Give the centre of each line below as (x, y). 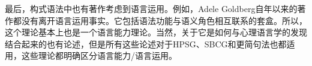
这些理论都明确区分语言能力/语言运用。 (99, 55)
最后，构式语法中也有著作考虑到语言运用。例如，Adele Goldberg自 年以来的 (151, 8)
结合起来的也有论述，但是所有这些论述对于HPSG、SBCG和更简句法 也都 (146, 43)
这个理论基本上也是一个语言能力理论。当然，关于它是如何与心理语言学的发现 (156, 32)
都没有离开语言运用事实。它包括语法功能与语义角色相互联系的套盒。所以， (160, 20)
